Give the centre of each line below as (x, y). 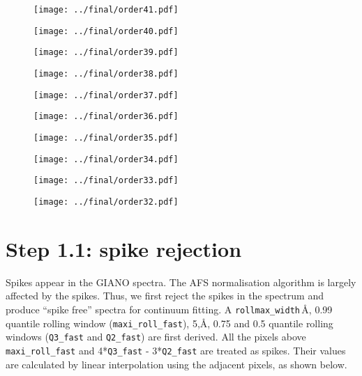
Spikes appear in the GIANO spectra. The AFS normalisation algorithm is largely (181, 282)
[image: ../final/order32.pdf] (106, 202)
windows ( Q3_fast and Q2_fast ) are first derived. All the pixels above (156, 337)
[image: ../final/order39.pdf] (106, 53)
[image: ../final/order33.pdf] (106, 181)
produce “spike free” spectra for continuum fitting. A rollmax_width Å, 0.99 (169, 309)
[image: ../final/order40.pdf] (106, 31)
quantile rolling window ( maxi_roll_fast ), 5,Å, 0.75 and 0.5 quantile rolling (169, 323)
